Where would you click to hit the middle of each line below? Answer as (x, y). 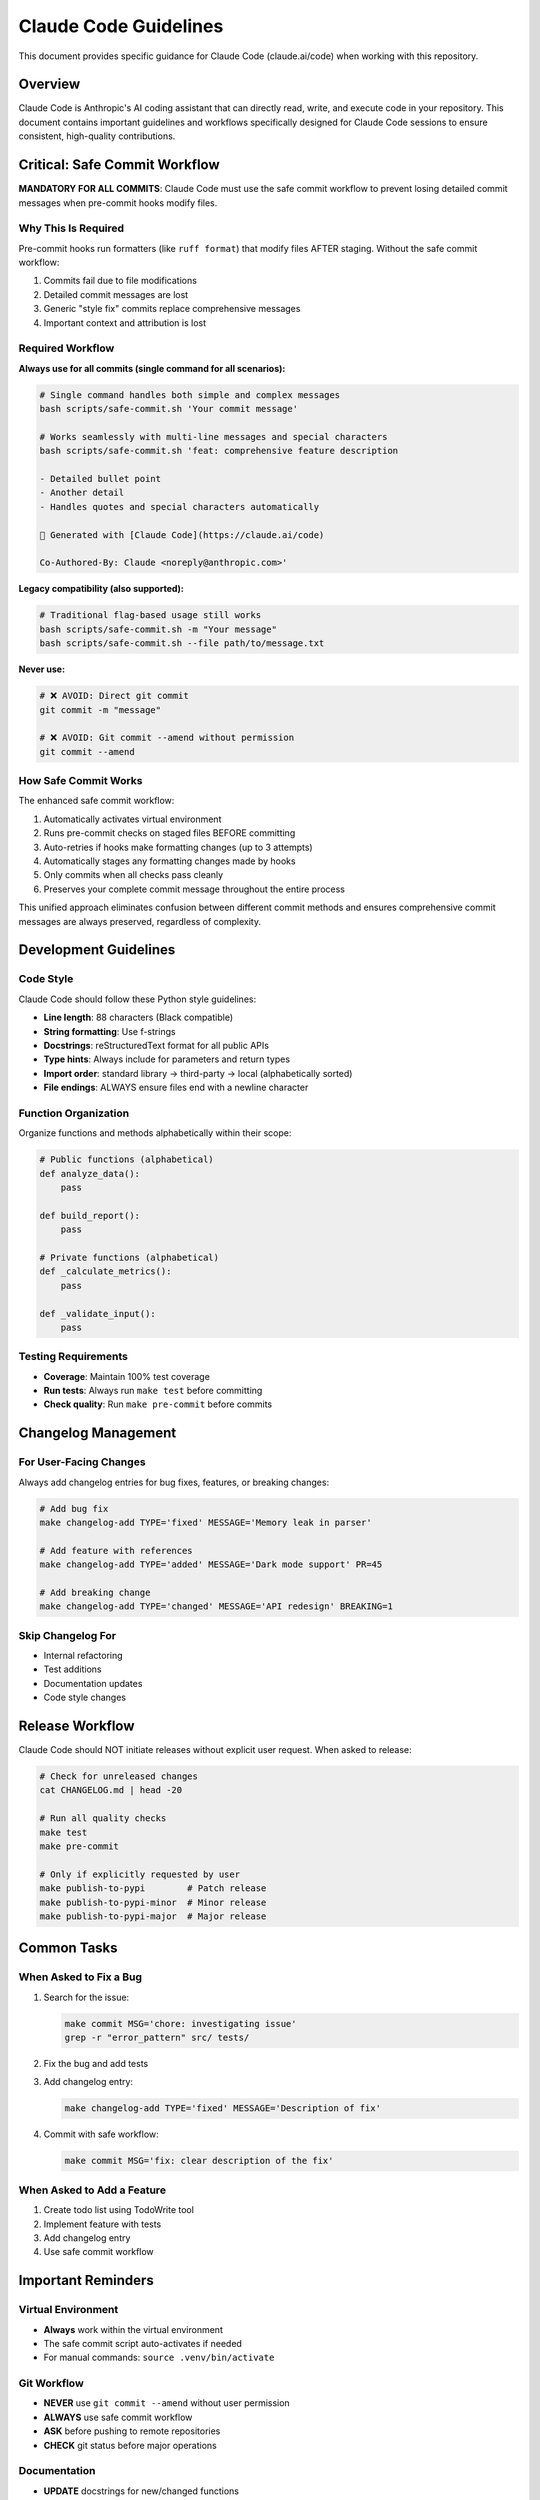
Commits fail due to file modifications (120, 281)
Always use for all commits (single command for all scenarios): (152, 368)
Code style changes (85, 1697)
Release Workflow (76, 1726)
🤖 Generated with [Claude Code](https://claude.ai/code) (182, 534)
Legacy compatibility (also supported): (101, 589)
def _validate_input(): (98, 1313)
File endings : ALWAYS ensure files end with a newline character (176, 1087)
